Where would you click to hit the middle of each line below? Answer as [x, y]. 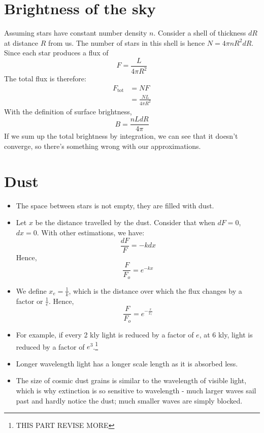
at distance [21, 42]
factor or [29, 301]
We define [31, 290]
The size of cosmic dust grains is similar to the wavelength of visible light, [131, 380]
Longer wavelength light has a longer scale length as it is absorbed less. [127, 363]
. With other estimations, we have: [91, 232]
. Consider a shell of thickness [200, 33]
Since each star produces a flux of [56, 53]
